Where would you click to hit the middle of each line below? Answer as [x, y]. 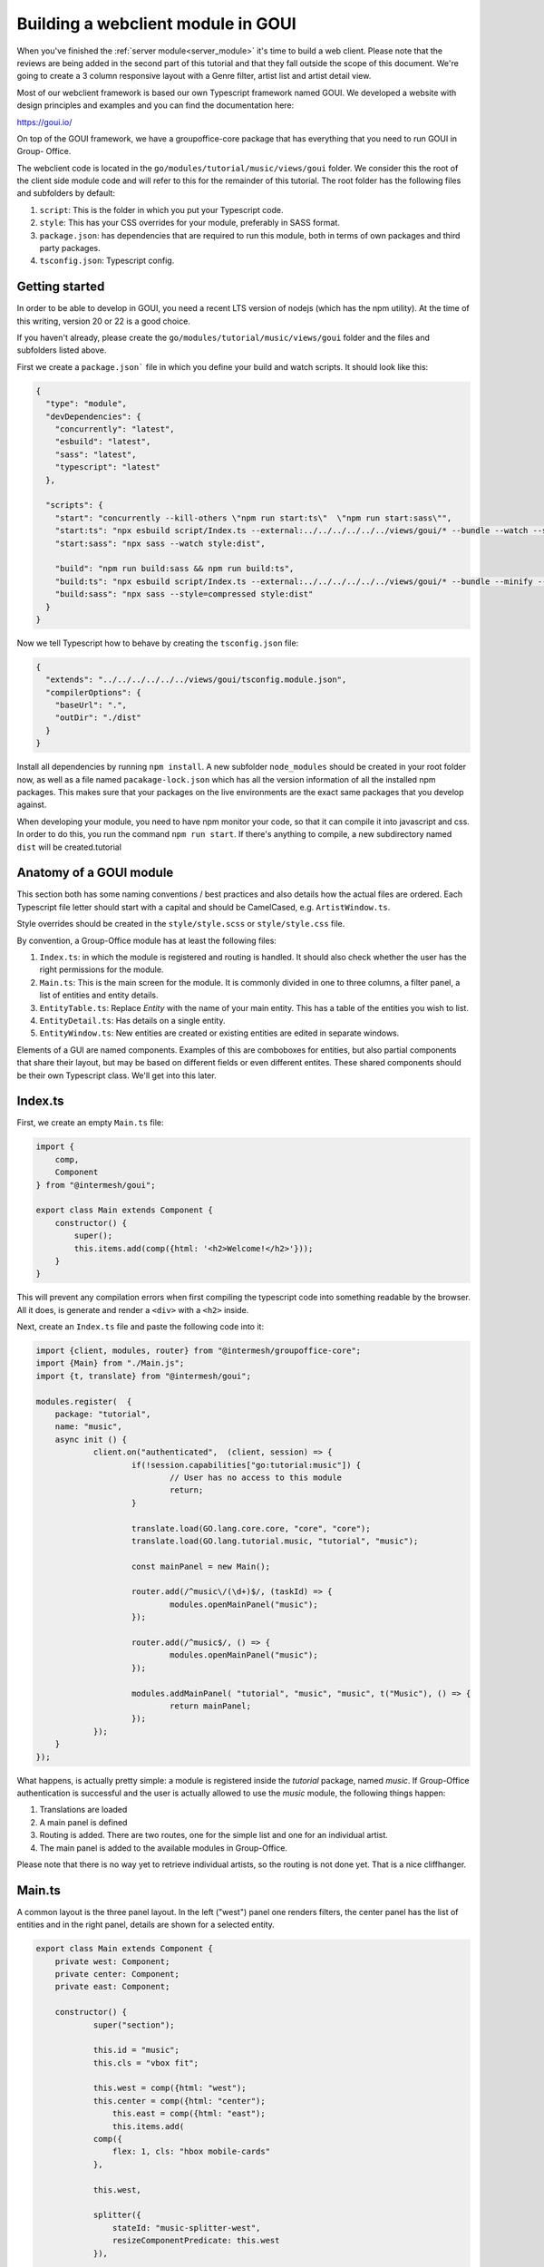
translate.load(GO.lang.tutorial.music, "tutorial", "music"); [275, 1541]
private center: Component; [117, 1974]
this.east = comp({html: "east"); [189, 2114]
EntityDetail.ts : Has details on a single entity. [132, 1020]
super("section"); [134, 2025]
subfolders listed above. [62, 350]
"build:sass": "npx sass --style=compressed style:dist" [184, 594]
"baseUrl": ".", [91, 705]
